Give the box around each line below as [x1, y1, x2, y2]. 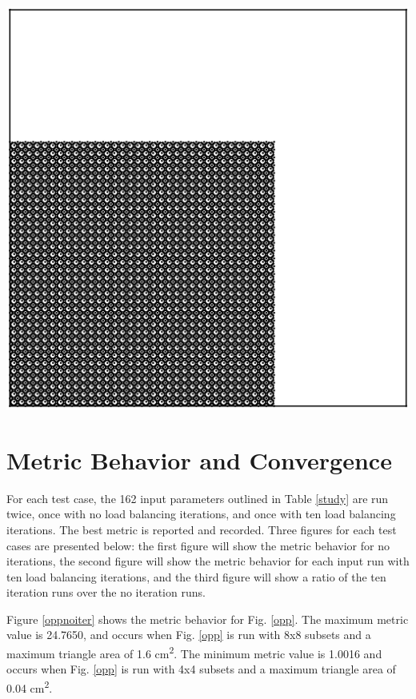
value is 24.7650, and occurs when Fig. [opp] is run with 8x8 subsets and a [6, 626, 371, 643]
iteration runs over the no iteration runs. [6, 584, 206, 601]
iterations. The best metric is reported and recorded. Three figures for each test [6, 521, 397, 537]
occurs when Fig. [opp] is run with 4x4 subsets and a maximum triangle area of [6, 661, 396, 677]
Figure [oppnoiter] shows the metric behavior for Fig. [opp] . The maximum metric [6, 610, 409, 627]
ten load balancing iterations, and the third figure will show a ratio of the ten [6, 568, 386, 585]
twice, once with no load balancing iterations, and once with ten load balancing [6, 505, 396, 522]
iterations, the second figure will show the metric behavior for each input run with [6, 553, 410, 569]
